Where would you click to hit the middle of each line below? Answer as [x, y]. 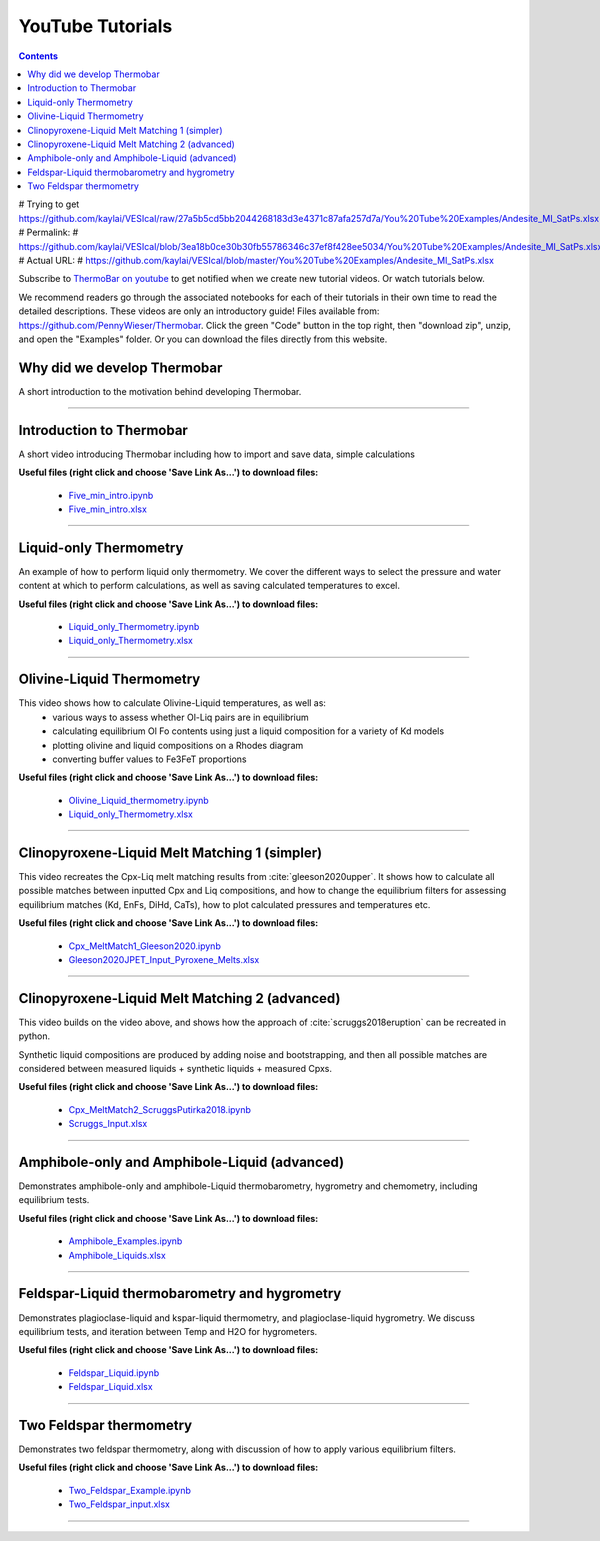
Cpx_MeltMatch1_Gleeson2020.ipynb [145, 946]
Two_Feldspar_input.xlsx [119, 1504]
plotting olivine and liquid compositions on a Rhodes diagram [178, 745]
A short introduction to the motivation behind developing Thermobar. [160, 391]
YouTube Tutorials [95, 26]
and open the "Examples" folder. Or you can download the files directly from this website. [203, 339]
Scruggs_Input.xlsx [108, 1124]
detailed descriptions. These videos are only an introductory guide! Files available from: [199, 311]
